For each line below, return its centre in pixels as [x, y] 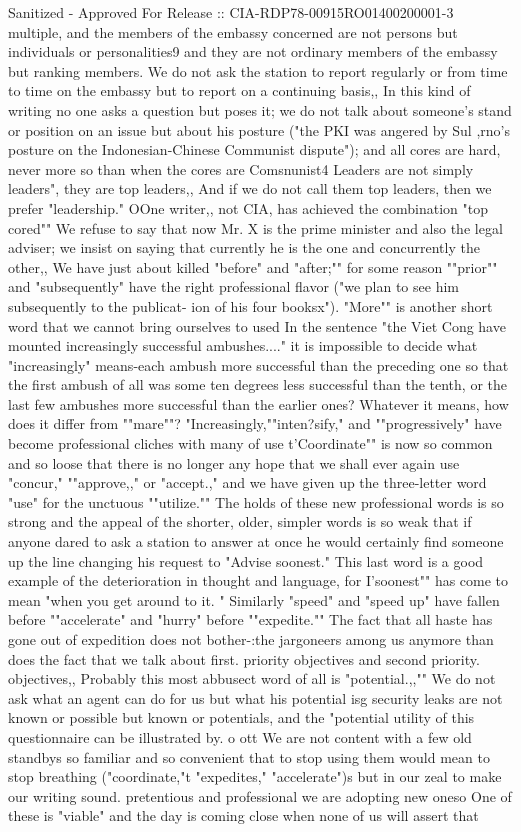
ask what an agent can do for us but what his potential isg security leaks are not [255, 697]
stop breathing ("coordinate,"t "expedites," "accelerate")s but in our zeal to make [255, 776]
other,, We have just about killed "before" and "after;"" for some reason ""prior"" [253, 266]
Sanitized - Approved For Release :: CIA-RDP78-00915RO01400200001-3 [231, 12]
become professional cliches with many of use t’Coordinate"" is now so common [250, 443]
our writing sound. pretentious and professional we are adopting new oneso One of [260, 795]
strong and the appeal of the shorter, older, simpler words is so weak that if [240, 521]
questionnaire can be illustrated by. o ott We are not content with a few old [240, 736]
